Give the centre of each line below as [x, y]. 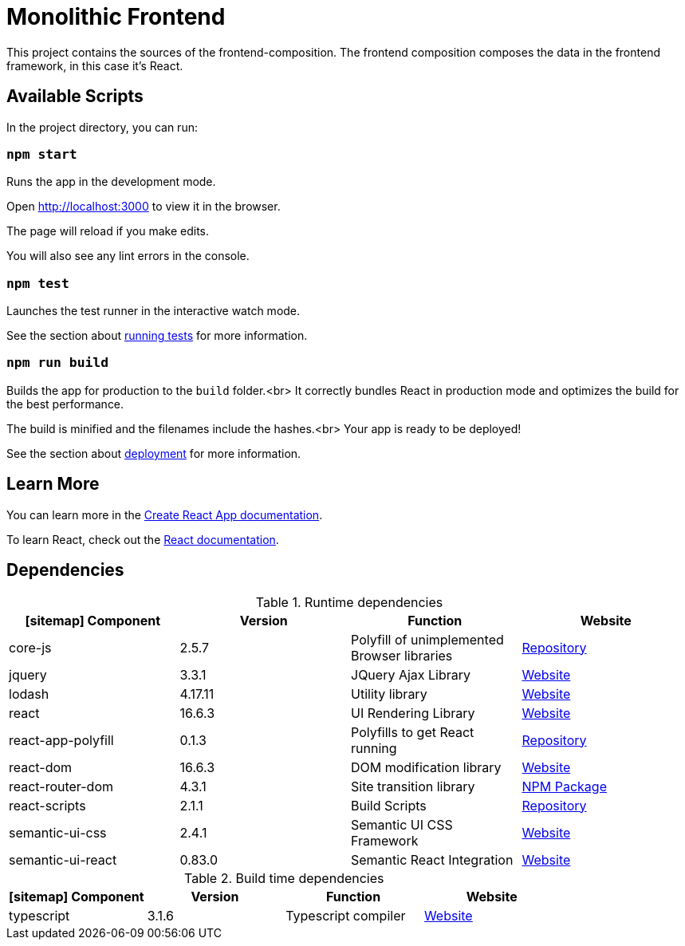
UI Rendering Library [413, 713]
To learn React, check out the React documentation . [143, 539]
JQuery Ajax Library [411, 674]
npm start [42, 154]
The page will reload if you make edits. [108, 231]
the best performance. [65, 404]
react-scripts [47, 805]
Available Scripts [75, 97]
